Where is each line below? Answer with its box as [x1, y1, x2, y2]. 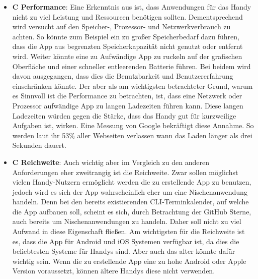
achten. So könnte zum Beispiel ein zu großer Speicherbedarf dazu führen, [12, 31, 240, 41]
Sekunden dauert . [12, 140, 66, 150]
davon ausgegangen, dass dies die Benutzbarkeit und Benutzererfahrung [12, 71, 233, 81]
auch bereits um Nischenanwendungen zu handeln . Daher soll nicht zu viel [12, 216, 241, 227]
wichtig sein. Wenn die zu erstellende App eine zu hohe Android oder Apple [12, 255, 246, 266]
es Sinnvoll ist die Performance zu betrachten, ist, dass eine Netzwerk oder [12, 90, 242, 101]
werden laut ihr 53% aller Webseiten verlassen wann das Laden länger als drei [12, 130, 252, 140]
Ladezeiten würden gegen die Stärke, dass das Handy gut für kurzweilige [12, 110, 236, 121]
